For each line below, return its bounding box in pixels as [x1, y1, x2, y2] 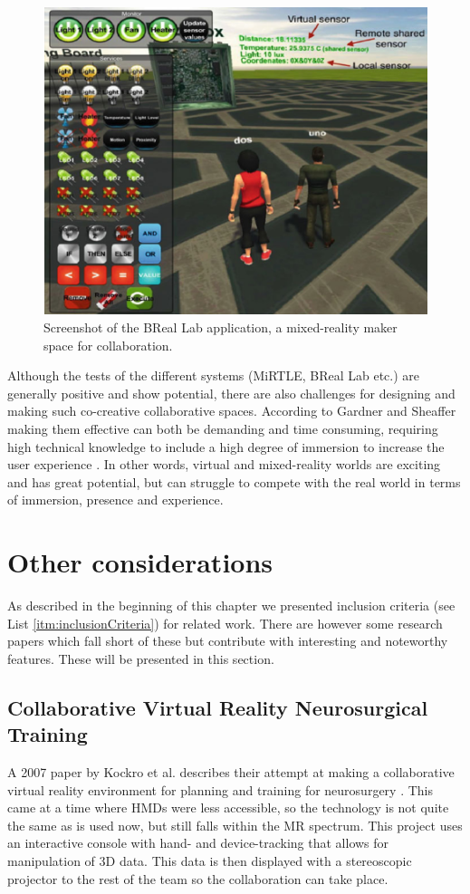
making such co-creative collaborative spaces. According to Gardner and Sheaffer [7, 401, 456, 420]
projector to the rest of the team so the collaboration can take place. [7, 869, 388, 888]
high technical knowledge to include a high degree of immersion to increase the [7, 437, 445, 456]
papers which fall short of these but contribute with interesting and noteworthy [7, 631, 448, 650]
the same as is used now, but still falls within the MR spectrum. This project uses [7, 815, 463, 834]
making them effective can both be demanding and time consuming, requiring [7, 418, 438, 437]
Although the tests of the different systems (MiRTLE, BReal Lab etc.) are [7, 366, 420, 385]
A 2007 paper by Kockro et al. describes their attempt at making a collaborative [7, 763, 455, 781]
